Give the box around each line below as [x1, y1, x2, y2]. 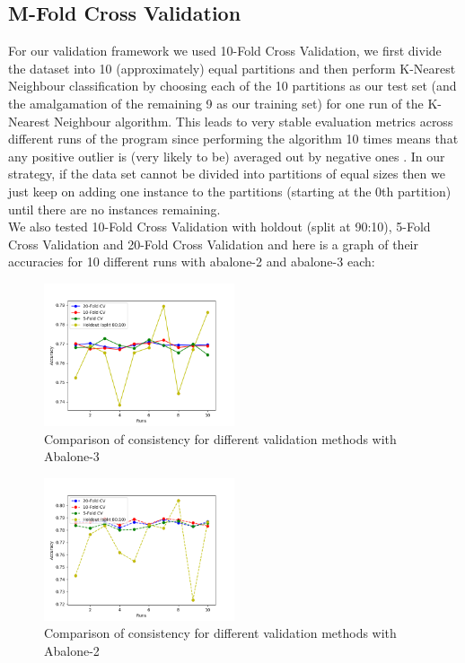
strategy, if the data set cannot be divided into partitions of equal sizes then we [8, 164, 445, 183]
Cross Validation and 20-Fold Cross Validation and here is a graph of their [8, 234, 418, 253]
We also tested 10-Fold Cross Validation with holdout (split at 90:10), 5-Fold [8, 217, 431, 236]
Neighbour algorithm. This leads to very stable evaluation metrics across [54, 111, 453, 130]
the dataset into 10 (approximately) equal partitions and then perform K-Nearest [8, 58, 456, 77]
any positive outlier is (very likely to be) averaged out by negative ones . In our [8, 146, 445, 165]
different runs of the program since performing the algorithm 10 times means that [8, 129, 459, 148]
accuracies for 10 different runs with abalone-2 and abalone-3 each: [8, 252, 375, 271]
